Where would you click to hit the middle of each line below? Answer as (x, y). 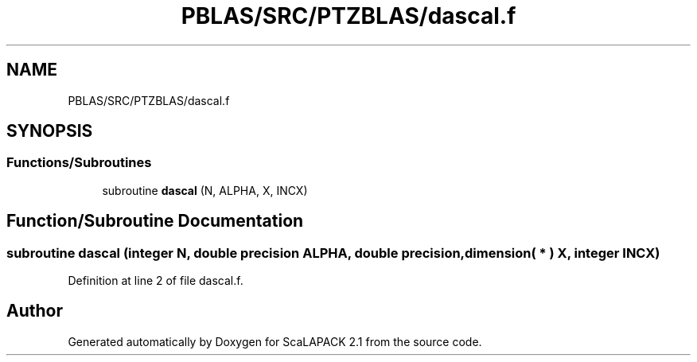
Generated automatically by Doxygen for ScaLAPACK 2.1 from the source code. (275, 341)
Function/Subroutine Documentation (155, 221)
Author (35, 311)
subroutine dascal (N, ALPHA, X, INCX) (205, 190)
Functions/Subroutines (79, 163)
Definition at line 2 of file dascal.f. (156, 281)
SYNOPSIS (50, 131)
